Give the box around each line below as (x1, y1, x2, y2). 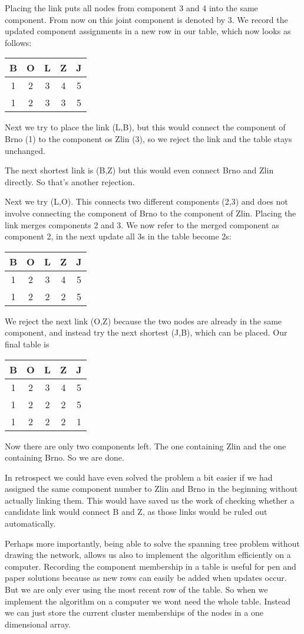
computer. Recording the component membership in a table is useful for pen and (5, 560, 296, 572)
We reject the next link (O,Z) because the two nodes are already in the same (5, 314, 282, 327)
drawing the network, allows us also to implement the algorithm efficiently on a (5, 548, 291, 561)
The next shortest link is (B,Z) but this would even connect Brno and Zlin (5, 164, 274, 176)
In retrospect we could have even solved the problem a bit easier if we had (5, 471, 273, 483)
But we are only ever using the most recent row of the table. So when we (5, 583, 268, 596)
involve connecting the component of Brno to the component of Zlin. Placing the (5, 206, 296, 219)
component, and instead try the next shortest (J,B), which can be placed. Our (5, 326, 288, 339)
